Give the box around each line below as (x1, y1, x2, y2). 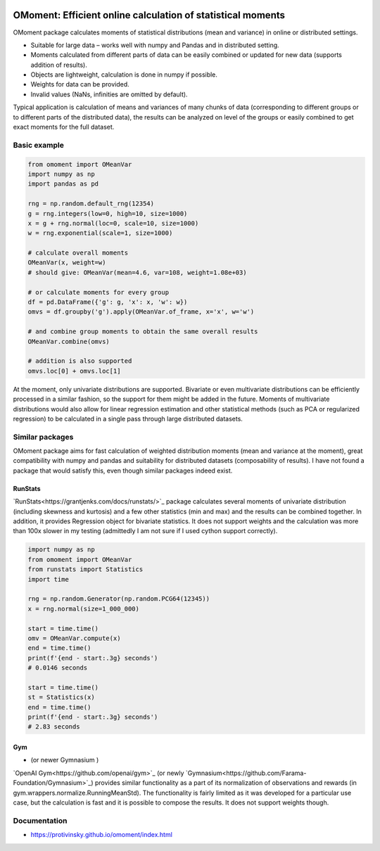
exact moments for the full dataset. (13, 123, 115, 132)
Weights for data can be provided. (30, 80, 129, 89)
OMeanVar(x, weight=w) (27, 259, 106, 267)
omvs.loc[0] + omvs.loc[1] (27, 366, 121, 375)
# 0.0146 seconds (27, 664, 88, 672)
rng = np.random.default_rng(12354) (27, 200, 155, 207)
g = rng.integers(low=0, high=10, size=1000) (27, 210, 188, 217)
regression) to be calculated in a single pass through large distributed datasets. (13, 414, 243, 423)
